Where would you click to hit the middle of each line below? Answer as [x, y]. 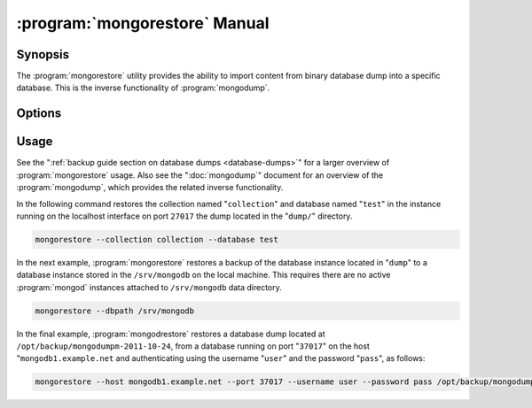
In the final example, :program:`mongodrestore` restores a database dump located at [171, 334]
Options [39, 114]
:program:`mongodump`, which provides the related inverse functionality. [150, 188]
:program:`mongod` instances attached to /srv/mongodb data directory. [149, 287]
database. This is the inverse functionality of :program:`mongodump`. [143, 88]
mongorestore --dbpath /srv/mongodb [115, 311]
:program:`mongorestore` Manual [143, 23]
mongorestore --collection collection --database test [156, 239]
